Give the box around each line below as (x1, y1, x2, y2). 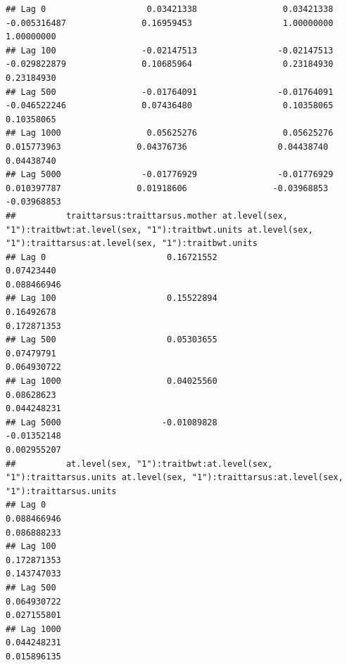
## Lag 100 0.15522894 (6, 293, 217, 304)
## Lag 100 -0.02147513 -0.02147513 (6, 45, 334, 56)
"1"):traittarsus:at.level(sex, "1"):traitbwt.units (6, 238, 258, 249)
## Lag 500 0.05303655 (6, 335, 217, 345)
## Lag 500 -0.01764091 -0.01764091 (6, 86, 334, 97)
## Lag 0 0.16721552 (6, 252, 217, 262)
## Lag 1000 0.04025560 (6, 376, 217, 387)
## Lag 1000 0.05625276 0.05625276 (6, 128, 334, 138)
